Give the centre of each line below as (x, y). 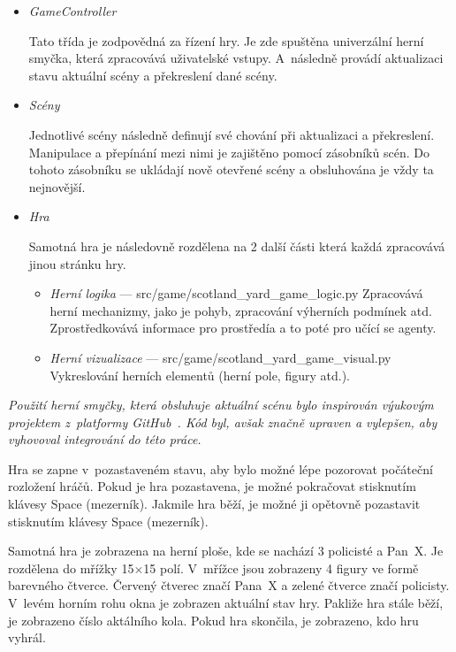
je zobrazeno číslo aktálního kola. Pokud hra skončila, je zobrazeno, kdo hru (213, 620)
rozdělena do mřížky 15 (71, 568)
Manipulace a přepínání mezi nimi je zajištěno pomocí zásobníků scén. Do (229, 152)
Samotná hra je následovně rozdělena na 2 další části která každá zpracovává (237, 245)
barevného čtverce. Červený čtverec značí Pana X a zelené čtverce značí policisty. (229, 585)
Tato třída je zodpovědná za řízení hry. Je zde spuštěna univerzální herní (226, 40)
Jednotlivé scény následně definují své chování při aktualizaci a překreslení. (232, 134)
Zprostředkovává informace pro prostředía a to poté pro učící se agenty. (243, 328)
